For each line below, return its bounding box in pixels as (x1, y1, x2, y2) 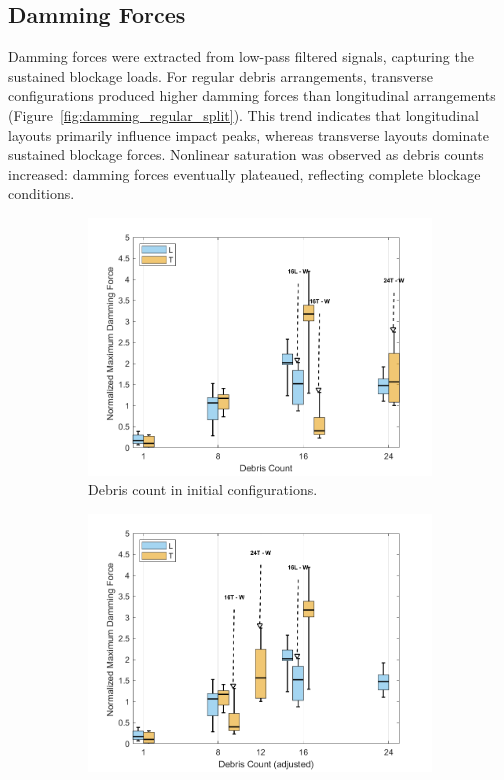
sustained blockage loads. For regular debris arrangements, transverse (8, 65, 433, 86)
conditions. (8, 183, 75, 204)
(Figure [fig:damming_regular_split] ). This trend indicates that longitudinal (8, 104, 479, 125)
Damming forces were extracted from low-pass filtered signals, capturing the (8, 46, 474, 67)
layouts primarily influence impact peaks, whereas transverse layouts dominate (8, 124, 489, 145)
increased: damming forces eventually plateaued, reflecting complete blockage (8, 163, 481, 184)
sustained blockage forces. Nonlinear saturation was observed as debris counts (8, 144, 484, 165)
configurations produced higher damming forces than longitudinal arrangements (8, 85, 496, 106)
